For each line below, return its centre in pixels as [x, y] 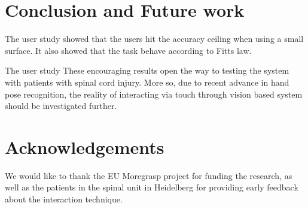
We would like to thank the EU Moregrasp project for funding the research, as [149, 175]
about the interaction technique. [64, 199]
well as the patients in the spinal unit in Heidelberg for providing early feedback [152, 187]
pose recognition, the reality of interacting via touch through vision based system [154, 94]
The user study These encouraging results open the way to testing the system [147, 70]
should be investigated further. [61, 106]
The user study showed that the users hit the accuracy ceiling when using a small [154, 39]
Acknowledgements [85, 146]
